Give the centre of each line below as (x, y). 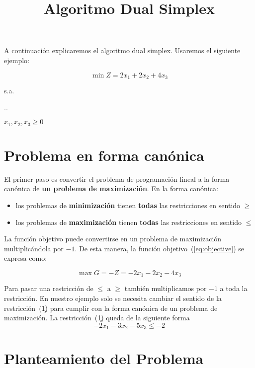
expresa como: (26, 258)
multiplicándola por (34, 248)
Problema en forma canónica (104, 155)
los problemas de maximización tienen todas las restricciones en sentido (128, 222)
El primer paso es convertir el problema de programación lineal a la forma (117, 179)
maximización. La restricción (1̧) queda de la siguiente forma (97, 318)
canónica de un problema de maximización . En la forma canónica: (111, 188)
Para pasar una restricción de (49, 288)
